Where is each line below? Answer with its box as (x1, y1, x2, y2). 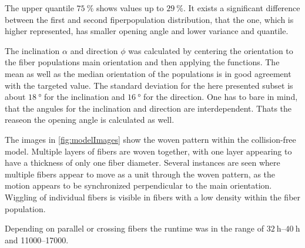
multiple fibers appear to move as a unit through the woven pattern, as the (5, 167, 276, 180)
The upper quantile (5, 2, 74, 14)
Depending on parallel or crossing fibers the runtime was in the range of (5, 222, 264, 234)
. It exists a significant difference (183, 2, 300, 14)
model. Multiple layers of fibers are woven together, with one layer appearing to (5, 145, 292, 157)
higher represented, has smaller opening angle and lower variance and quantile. (5, 25, 289, 37)
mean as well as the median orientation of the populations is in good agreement (5, 67, 291, 79)
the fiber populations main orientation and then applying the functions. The (5, 56, 280, 68)
